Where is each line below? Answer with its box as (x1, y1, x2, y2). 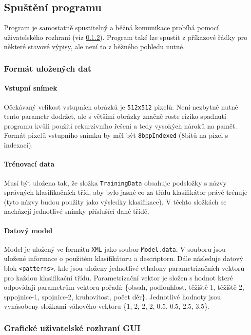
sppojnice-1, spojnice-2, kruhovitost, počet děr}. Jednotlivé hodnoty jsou (4, 291, 221, 301)
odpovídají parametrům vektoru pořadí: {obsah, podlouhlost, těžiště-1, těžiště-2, (4, 282, 244, 292)
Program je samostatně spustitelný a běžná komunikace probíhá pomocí (4, 22, 219, 33)
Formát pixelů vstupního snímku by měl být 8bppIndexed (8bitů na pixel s (4, 130, 228, 140)
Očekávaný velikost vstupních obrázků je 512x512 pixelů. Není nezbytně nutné (4, 101, 238, 112)
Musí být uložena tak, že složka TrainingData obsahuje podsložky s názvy (4, 177, 227, 187)
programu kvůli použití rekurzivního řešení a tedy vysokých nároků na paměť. (4, 120, 237, 130)
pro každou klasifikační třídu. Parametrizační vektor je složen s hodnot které (4, 272, 233, 282)
